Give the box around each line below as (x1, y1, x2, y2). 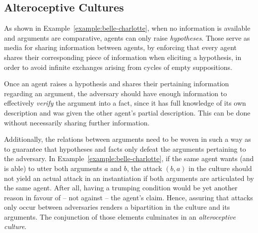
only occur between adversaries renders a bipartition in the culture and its (4, 202, 230, 212)
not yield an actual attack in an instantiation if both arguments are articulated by (4, 173, 254, 183)
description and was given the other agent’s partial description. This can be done (4, 107, 251, 117)
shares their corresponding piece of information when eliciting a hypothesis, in (4, 52, 242, 62)
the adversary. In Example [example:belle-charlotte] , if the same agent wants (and (4, 153, 254, 164)
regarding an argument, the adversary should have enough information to (4, 88, 227, 98)
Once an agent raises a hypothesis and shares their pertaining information (4, 78, 229, 89)
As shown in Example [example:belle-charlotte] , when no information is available (4, 23, 251, 33)
